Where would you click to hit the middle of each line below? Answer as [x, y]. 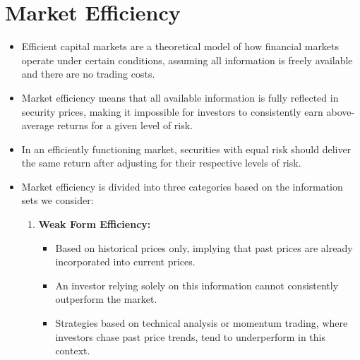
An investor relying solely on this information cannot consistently [197, 285]
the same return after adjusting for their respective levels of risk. [161, 163]
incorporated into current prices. [125, 262]
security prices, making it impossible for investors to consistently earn [172, 111]
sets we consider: [58, 200]
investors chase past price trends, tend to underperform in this [190, 336]
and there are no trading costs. [88, 74]
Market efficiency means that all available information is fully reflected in [180, 97]
